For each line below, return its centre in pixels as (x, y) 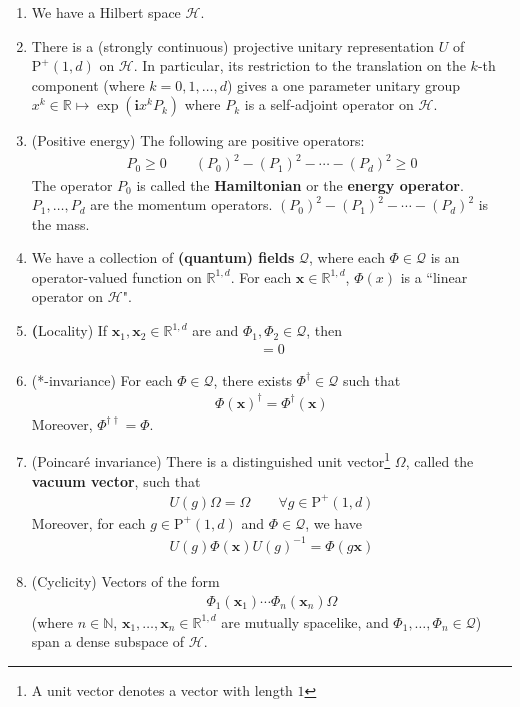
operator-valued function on (116, 276)
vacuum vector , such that (116, 480)
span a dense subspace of (108, 641)
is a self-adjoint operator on (329, 104)
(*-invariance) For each (102, 379)
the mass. (60, 223)
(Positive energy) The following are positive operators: (198, 140)
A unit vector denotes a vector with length (162, 689)
